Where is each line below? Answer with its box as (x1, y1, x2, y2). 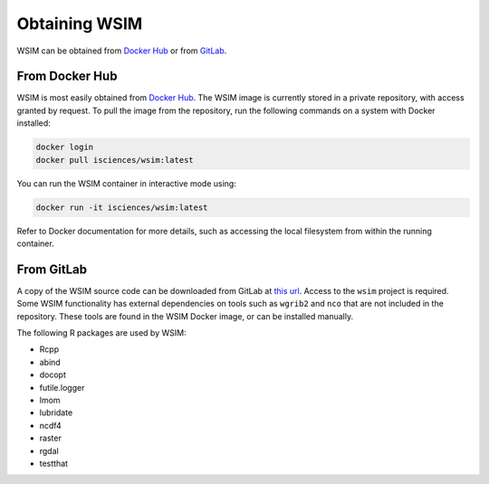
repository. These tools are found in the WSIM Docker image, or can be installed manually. (16, 310, 353, 321)
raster (39, 432, 62, 443)
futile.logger (39, 382, 85, 393)
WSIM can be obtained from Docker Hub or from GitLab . (16, 45, 227, 56)
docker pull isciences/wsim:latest (35, 155, 194, 165)
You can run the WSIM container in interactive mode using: (16, 177, 237, 189)
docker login (35, 142, 94, 153)
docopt (39, 369, 67, 380)
